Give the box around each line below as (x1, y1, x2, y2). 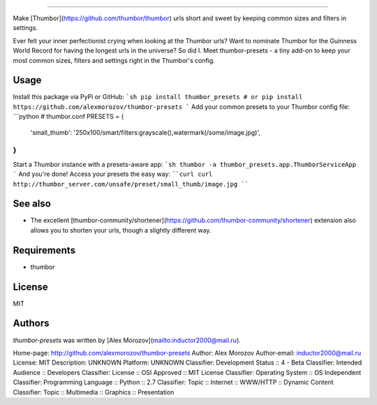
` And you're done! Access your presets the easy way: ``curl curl (13, 170, 213, 178)
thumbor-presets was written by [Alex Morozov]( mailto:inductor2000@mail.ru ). (13, 336, 241, 344)
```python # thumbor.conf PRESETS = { (13, 112, 124, 121)
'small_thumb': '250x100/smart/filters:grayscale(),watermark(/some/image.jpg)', (30, 128, 261, 136)
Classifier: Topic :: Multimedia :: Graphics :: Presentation (13, 388, 175, 396)
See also (13, 198, 52, 209)
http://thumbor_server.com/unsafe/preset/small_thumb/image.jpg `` (13, 180, 249, 188)
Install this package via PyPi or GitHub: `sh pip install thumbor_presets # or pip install (13, 93, 303, 101)
